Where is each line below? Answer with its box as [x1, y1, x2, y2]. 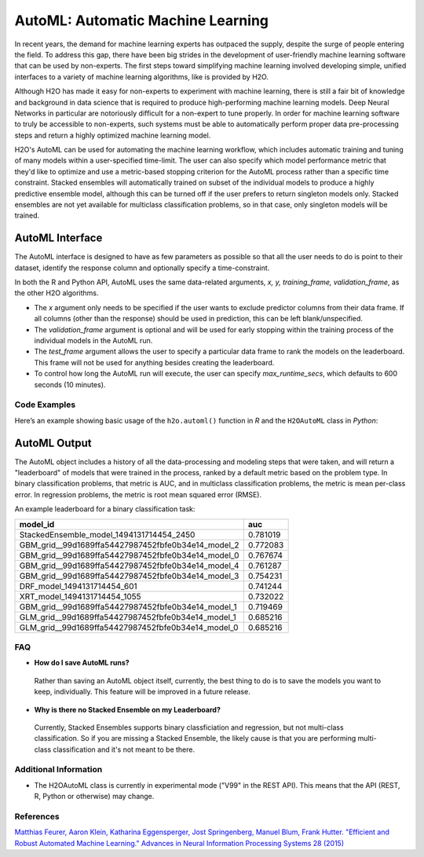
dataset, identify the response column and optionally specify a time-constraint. [14, 263, 270, 273]
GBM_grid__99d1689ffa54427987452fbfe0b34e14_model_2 [19, 539, 239, 550]
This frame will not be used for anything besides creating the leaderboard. [34, 357, 275, 367]
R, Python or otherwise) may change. [34, 792, 155, 801]
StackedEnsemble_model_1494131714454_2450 [19, 529, 196, 540]
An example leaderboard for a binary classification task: [14, 504, 196, 514]
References [14, 811, 60, 822]
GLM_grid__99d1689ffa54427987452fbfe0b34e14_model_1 [19, 611, 236, 622]
